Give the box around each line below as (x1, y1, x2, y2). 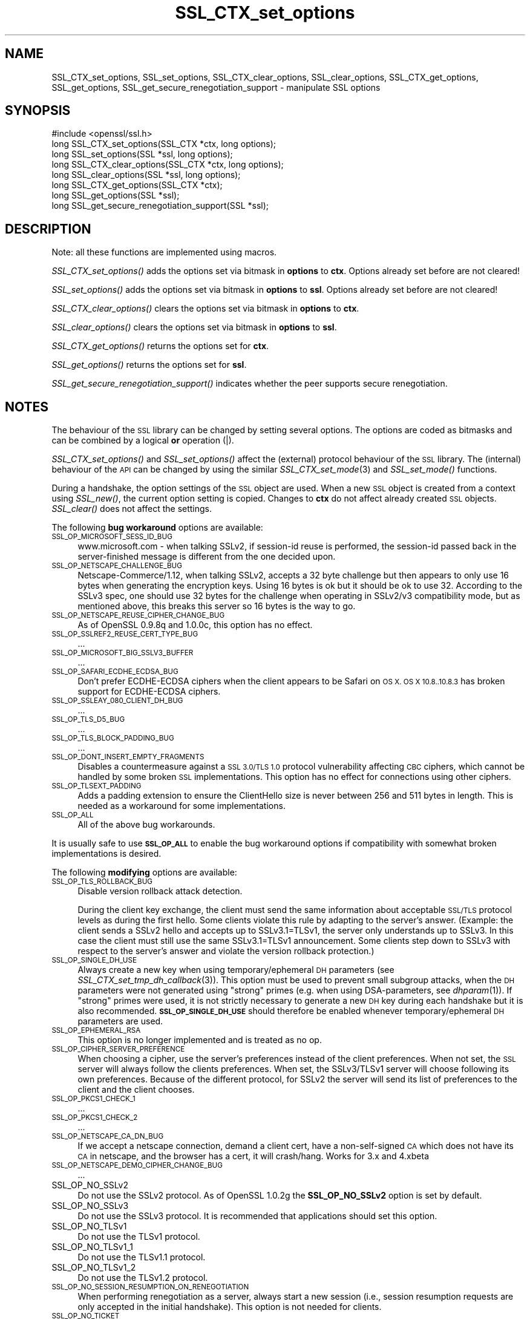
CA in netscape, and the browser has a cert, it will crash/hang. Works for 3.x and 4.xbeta (77, 1151, 429, 1162)
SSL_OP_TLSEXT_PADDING (51, 782, 142, 791)
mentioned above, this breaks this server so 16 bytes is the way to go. (77, 601, 356, 612)
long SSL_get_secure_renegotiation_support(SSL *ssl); (51, 200, 269, 211)
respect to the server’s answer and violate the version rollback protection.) (77, 946, 375, 957)
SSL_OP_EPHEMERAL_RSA (51, 1026, 141, 1035)
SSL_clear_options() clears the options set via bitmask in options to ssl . (51, 322, 337, 333)
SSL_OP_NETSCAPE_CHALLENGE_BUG (51, 561, 182, 571)
